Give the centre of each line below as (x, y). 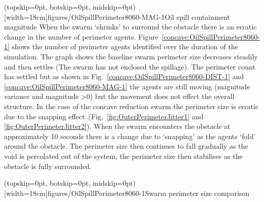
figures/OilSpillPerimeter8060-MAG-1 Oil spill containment (139, 16)
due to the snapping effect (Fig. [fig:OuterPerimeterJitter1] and (104, 116)
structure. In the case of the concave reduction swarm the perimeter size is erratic (131, 106)
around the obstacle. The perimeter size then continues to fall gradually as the (126, 146)
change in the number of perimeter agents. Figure (81, 36)
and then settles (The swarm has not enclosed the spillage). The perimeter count (130, 66)
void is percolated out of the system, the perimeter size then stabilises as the (123, 156)
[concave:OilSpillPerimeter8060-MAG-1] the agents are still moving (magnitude (127, 86)
